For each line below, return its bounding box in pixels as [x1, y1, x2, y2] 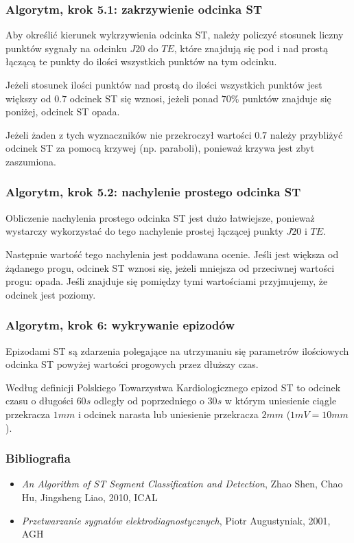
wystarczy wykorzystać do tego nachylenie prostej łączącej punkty [5, 224, 283, 238]
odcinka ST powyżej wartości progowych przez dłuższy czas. [5, 357, 259, 371]
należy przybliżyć [270, 127, 343, 141]
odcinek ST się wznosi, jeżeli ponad [69, 91, 219, 105]
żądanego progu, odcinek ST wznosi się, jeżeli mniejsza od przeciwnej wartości [5, 260, 335, 275]
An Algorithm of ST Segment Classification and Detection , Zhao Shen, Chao [21, 476, 343, 491]
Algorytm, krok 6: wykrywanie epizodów [5, 316, 235, 334]
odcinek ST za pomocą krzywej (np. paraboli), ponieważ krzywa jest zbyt [5, 141, 315, 155]
